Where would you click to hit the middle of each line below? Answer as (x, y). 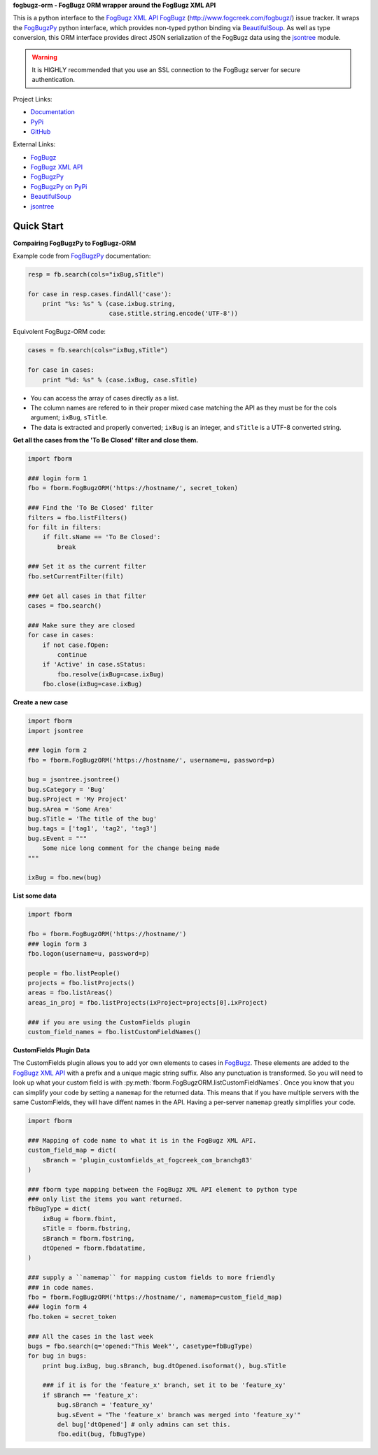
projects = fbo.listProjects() (82, 983)
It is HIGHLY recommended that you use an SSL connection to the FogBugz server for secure (166, 69)
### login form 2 (57, 750)
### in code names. (61, 1287)
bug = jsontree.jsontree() (74, 780)
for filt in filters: (65, 527)
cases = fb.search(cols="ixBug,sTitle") (98, 350)
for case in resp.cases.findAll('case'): (100, 294)
